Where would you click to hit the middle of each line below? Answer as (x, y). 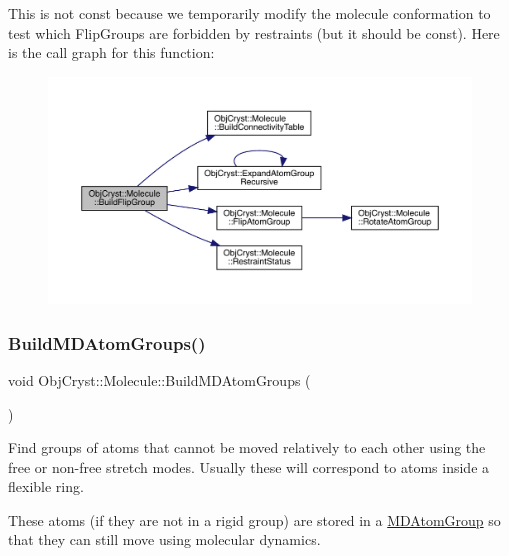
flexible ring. (46, 486)
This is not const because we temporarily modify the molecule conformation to (249, 13)
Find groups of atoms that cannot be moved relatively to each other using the (247, 447)
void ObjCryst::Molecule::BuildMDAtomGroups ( (159, 379)
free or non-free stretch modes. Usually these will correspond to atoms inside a (249, 466)
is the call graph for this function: (111, 52)
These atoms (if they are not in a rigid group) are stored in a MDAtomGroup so (254, 519)
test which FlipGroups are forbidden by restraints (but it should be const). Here (254, 32)
